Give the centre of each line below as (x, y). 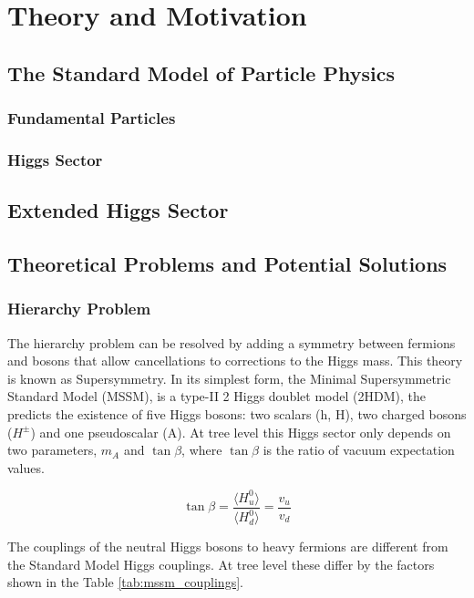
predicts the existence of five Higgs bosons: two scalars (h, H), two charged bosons (237, 414)
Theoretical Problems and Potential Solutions (227, 264)
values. (26, 467)
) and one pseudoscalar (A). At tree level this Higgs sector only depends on (241, 432)
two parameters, (52, 450)
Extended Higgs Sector (118, 210)
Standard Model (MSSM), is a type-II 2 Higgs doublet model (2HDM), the (216, 396)
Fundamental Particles (92, 118)
